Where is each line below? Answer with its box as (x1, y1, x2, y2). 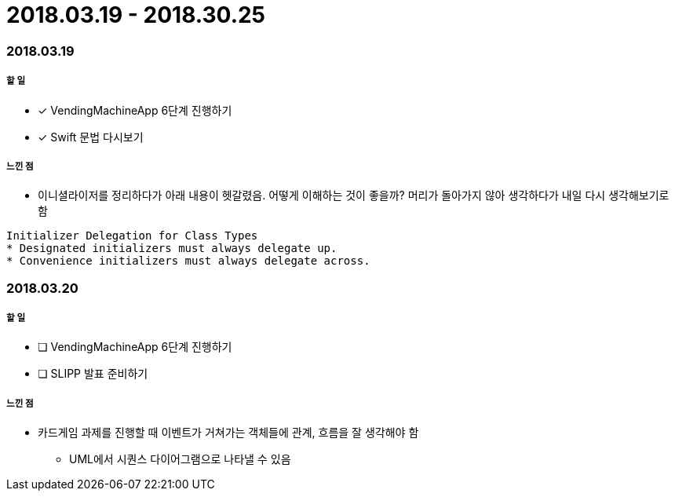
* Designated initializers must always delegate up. (6, 242, 337, 255)
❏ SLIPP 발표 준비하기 (38, 367, 148, 381)
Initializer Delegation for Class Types (6, 229, 258, 243)
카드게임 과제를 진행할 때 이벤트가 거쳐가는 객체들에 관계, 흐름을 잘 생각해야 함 (38, 426, 419, 440)
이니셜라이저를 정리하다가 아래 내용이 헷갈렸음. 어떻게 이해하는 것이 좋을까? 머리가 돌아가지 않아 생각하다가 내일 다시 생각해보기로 (38, 188, 670, 203)
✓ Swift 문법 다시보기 (38, 130, 144, 144)
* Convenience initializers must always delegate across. (6, 254, 370, 268)
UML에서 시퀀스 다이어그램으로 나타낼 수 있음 (69, 452, 291, 466)
